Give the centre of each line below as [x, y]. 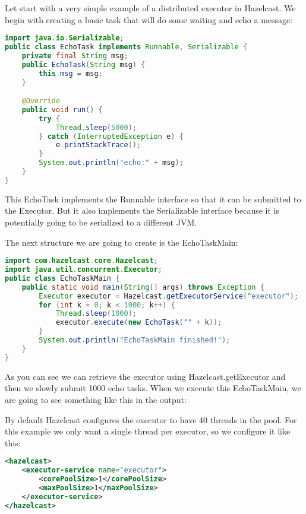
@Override [41, 101]
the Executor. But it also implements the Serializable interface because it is [142, 210]
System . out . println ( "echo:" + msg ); [111, 163]
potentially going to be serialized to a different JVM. [101, 222]
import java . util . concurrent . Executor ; [83, 270]
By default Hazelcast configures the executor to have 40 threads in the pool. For [151, 419]
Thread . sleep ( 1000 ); [96, 314]
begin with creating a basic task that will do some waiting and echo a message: [149, 19]
